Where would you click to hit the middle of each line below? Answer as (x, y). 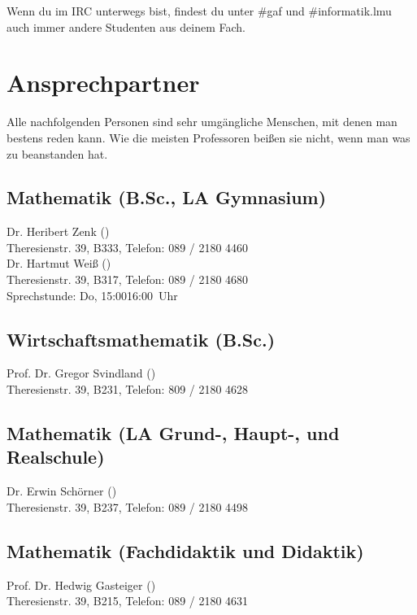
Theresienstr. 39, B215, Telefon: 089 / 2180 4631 (128, 601)
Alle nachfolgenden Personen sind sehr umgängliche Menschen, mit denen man (202, 122)
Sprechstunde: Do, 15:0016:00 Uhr (92, 295)
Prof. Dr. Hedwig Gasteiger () (81, 584)
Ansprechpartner (103, 83)
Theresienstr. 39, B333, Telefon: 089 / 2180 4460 (128, 247)
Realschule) (56, 457)
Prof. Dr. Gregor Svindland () (81, 373)
